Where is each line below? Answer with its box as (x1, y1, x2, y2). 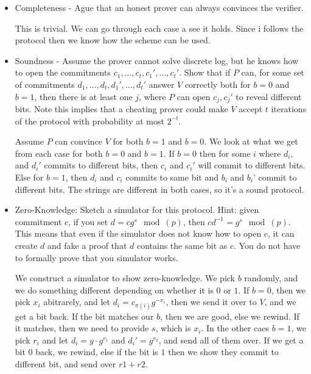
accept (239, 102, 263, 115)
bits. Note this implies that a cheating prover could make (15, 102, 228, 115)
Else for (15, 170, 44, 183)
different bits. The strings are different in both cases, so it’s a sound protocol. (15, 182, 304, 195)
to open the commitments (15, 66, 111, 79)
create (15, 239, 38, 251)
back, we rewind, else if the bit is (35, 345, 158, 358)
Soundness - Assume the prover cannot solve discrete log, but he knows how (15, 54, 299, 67)
